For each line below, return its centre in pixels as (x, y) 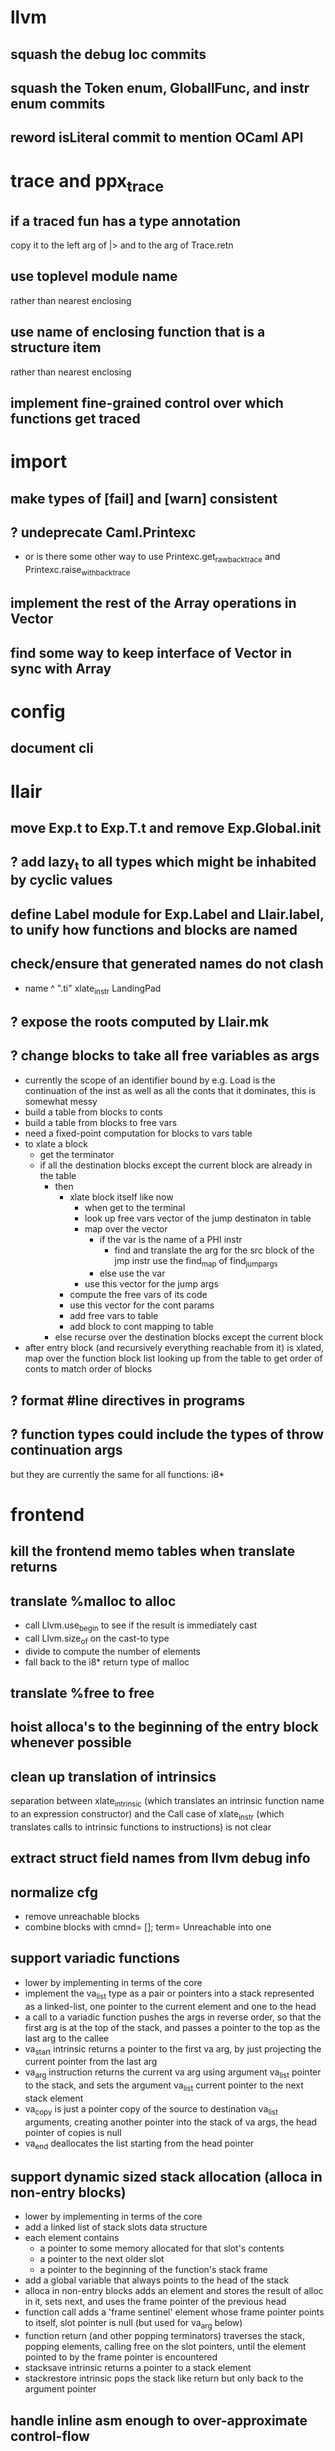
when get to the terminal (135, 1207)
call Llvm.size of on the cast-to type (97, 1639)
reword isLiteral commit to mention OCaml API (157, 137)
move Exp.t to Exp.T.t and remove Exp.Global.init (166, 827)
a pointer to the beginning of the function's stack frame (153, 2270)
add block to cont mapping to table (141, 1327)
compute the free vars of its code (138, 1295)
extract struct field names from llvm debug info (160, 1858)
